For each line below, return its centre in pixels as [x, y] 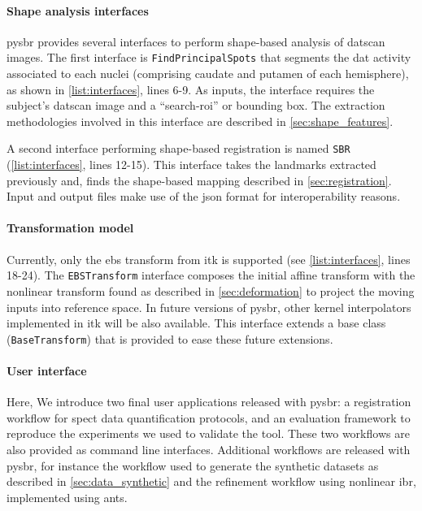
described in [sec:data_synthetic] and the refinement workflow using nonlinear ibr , [211, 481]
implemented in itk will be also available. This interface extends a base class [196, 323]
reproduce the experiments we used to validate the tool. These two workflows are [208, 433]
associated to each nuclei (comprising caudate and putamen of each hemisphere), [208, 74]
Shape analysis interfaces [78, 10]
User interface [47, 370]
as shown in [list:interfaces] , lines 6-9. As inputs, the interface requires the [191, 89]
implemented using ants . [67, 497]
